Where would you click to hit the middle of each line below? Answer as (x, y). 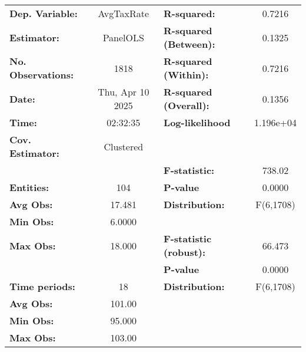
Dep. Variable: (44, 13)
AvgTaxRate (124, 13)
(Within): (186, 75)
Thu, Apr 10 (124, 92)
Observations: (42, 75)
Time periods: (42, 286)
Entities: (29, 187)
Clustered (124, 146)
